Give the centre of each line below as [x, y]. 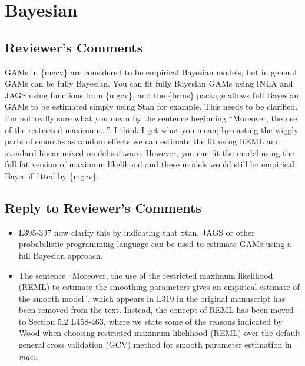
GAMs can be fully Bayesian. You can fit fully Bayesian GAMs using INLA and [149, 83]
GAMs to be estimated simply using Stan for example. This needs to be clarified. [151, 106]
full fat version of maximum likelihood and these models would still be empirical [150, 164]
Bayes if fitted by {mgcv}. [52, 175]
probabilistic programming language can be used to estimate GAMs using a [155, 244]
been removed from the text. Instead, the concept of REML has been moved [156, 310]
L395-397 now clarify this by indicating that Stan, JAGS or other [137, 232]
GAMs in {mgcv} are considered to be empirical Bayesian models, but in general [151, 72]
